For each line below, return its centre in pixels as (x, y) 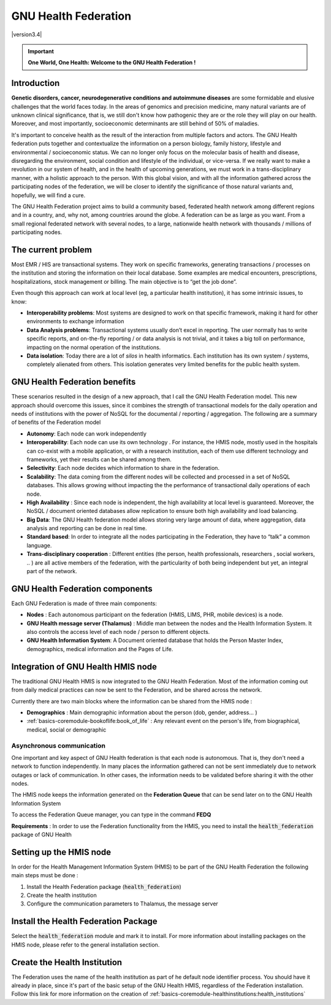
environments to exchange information (75, 321)
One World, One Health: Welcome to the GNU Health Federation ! (112, 63)
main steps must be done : (45, 875)
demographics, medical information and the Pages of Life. (100, 649)
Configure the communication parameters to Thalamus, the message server (123, 904)
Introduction (36, 83)
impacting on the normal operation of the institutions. (94, 347)
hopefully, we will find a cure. (48, 195)
